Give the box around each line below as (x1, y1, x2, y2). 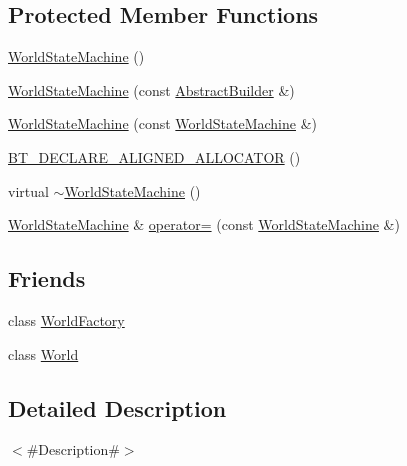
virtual (8, 180, 49, 201)
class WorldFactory (8, 309, 125, 330)
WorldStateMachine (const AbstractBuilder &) (8, 79, 295, 100)
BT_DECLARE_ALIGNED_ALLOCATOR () (8, 146, 301, 167)
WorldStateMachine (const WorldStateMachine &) (8, 113, 317, 134)
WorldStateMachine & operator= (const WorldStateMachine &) (8, 214, 400, 235)
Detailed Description (8, 392, 227, 423)
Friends (8, 263, 86, 294)
